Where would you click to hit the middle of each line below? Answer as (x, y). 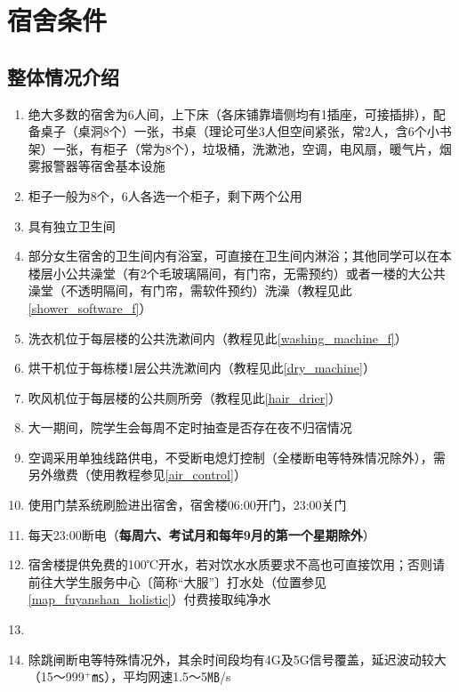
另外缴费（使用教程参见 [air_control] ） (137, 475)
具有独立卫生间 (72, 225)
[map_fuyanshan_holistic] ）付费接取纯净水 (149, 599)
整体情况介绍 (63, 76)
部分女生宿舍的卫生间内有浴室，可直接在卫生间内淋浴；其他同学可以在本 (240, 256)
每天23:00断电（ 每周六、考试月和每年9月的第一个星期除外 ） (201, 534)
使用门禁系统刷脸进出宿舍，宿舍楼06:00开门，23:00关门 (187, 505)
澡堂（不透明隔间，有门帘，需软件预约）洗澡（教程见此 (190, 290)
